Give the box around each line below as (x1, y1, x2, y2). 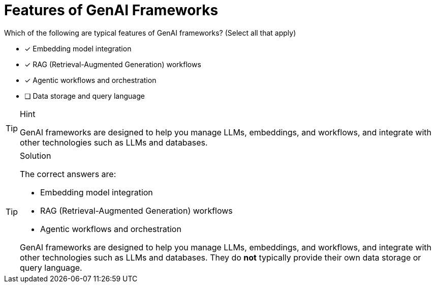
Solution (20, 150, 51, 161)
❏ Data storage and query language (24, 91, 145, 100)
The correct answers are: (20, 168, 116, 179)
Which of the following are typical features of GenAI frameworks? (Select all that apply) (4, 28, 296, 37)
